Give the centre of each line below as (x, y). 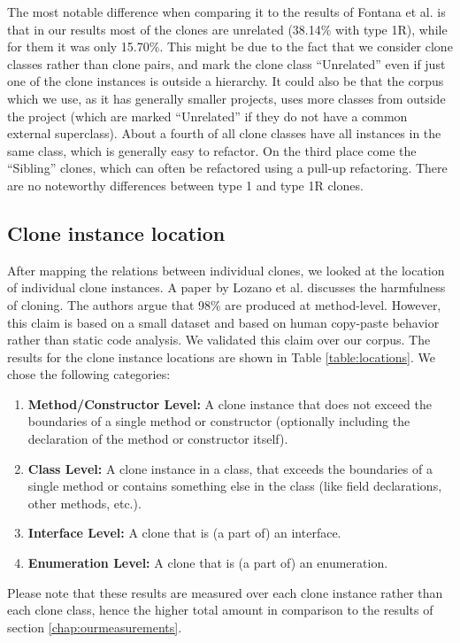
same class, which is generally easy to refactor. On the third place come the (212, 150)
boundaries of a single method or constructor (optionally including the (219, 421)
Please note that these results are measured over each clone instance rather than (225, 592)
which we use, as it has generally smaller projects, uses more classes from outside (226, 98)
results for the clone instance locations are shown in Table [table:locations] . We (221, 356)
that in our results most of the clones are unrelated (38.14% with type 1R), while (227, 29)
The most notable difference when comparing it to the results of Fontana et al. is (226, 12)
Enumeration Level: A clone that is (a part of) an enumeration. (208, 563)
